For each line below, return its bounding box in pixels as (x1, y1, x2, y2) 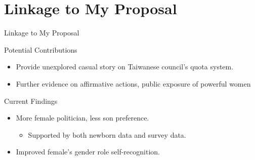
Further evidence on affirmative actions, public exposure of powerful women (16, 78, 251, 89)
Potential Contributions (4, 44, 77, 55)
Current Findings (4, 95, 58, 106)
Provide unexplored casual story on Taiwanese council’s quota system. (16, 61, 234, 72)
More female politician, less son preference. (16, 112, 149, 123)
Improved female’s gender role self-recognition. (16, 146, 160, 157)
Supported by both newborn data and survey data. (28, 129, 186, 140)
